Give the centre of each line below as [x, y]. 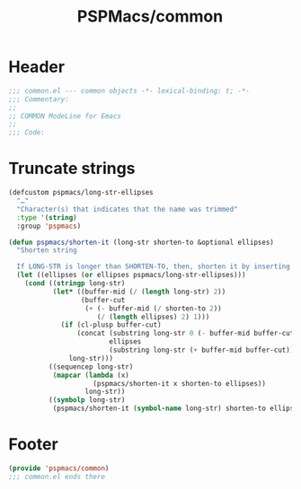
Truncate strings [72, 169]
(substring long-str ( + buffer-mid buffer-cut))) [203, 350]
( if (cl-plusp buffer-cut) [111, 325]
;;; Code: [27, 133]
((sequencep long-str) [91, 367]
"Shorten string [47, 250]
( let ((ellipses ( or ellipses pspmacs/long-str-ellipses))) [131, 275]
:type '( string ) [47, 217]
